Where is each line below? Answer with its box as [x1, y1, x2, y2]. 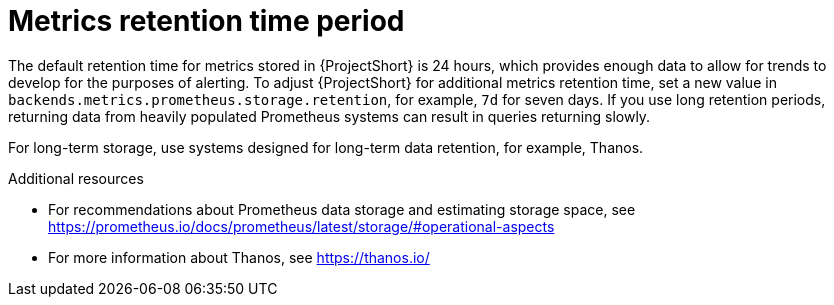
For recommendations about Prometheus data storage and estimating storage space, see [48, 200, 636, 218]
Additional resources [8, 169, 144, 187]
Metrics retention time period [8, 4, 405, 38]
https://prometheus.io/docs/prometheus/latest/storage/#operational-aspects [48, 217, 555, 235]
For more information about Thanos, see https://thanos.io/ [48, 248, 430, 266]
